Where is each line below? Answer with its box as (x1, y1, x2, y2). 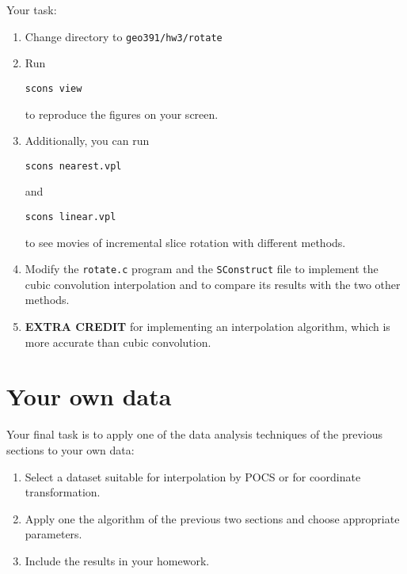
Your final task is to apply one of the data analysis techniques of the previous (6, 426, 383, 443)
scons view (25, 82, 82, 94)
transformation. (25, 484, 101, 500)
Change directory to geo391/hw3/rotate (25, 28, 223, 44)
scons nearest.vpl (25, 160, 122, 172)
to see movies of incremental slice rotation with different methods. (25, 234, 346, 250)
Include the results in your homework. (25, 552, 210, 568)
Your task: (6, 2, 57, 17)
